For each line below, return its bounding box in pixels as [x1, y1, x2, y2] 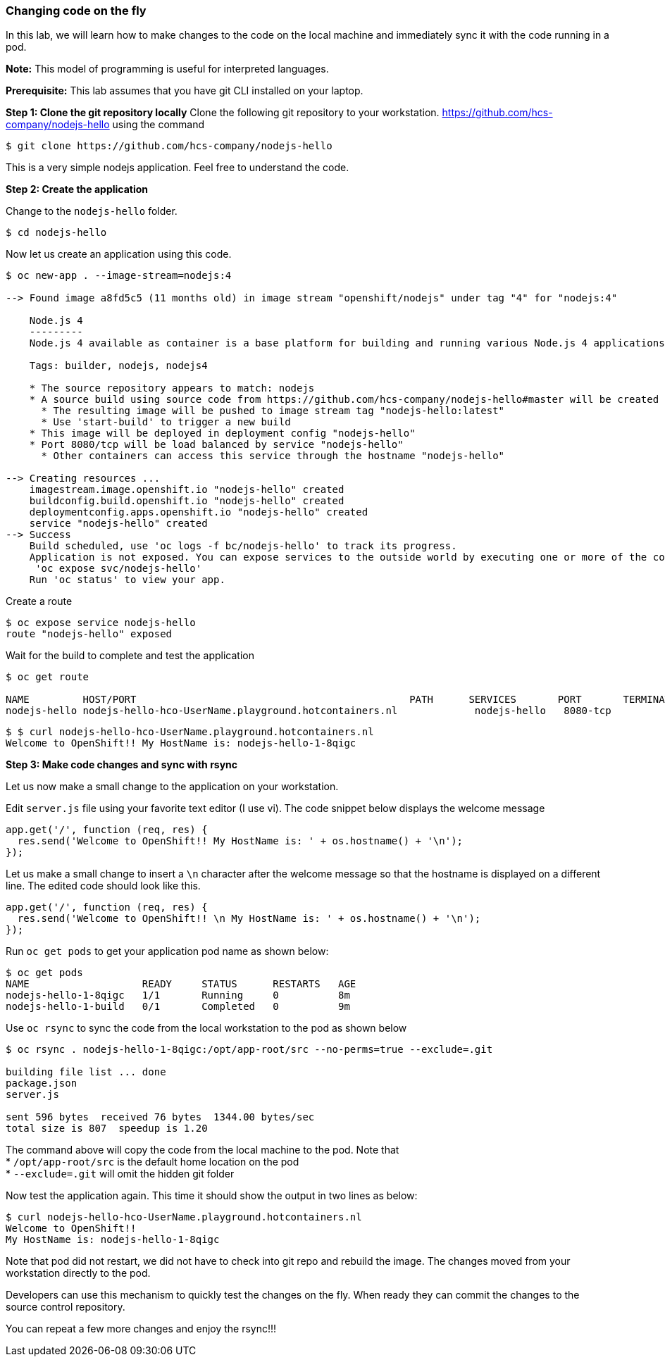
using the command [112, 118, 205, 131]
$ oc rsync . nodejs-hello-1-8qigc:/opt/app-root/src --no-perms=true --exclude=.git [6, 1044, 493, 1056]
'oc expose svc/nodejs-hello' [35, 563, 202, 575]
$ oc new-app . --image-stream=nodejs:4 [6, 270, 232, 282]
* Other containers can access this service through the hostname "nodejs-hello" [41, 450, 505, 462]
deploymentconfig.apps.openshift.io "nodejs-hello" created [29, 506, 368, 518]
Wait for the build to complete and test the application [6, 649, 254, 662]
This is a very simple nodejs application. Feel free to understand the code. [6, 161, 349, 174]
